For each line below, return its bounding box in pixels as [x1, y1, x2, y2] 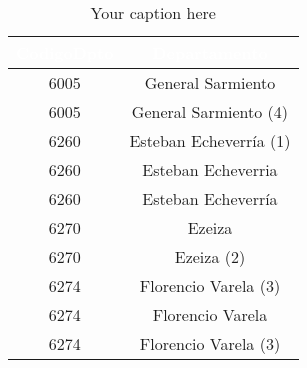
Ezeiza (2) [174, 245, 246, 268]
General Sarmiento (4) [131, 100, 289, 123]
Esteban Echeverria [142, 158, 278, 181]
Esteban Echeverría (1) [129, 129, 291, 152]
